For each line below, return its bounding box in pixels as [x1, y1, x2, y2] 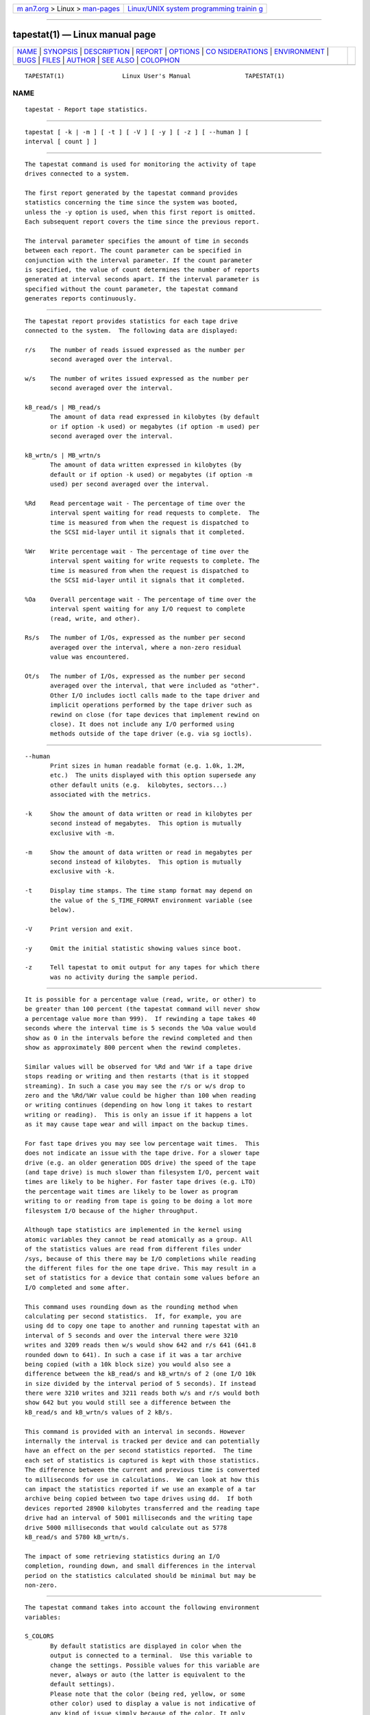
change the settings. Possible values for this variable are [50, 1661, 260, 1669]
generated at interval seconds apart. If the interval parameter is [25, 275, 260, 283]
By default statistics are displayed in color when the [50, 1642, 242, 1650]
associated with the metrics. [50, 791, 152, 799]
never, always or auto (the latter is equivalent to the [50, 1671, 246, 1679]
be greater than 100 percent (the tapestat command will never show [25, 1005, 260, 1013]
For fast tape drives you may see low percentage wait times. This [25, 1139, 260, 1147]
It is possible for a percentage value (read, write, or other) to [25, 995, 256, 1004]
